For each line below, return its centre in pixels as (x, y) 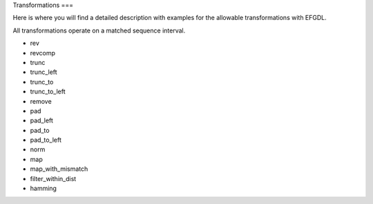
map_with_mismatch (59, 169)
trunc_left (44, 72)
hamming (43, 188)
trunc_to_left (48, 92)
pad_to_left (46, 140)
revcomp (42, 53)
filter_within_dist (53, 178)
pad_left (41, 120)
